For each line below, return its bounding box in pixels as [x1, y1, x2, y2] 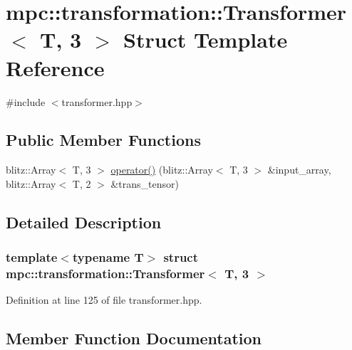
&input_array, [267, 162, 331, 177]
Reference [6, 53, 105, 82]
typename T [72, 248, 144, 266]
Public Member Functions [6, 129, 201, 151]
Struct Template [123, 25, 288, 54]
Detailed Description [6, 211, 162, 233]
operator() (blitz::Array [110, 162, 213, 177]
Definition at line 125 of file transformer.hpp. [6, 292, 202, 307]
